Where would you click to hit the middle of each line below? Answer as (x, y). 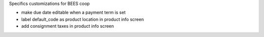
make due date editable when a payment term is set (73, 13)
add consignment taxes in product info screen (68, 26)
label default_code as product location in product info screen (83, 19)
